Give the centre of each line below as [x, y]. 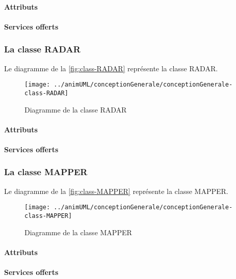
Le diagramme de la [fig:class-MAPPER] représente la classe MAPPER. [116, 191]
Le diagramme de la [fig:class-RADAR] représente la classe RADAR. [111, 68]
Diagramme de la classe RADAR [76, 109]
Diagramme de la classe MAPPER [78, 232]
